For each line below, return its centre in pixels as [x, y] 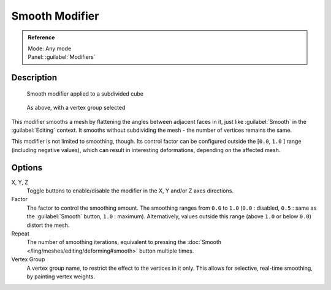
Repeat [21, 234]
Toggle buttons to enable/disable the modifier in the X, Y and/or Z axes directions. [130, 191]
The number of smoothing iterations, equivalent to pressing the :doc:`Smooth [124, 242]
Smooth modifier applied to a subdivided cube [85, 93]
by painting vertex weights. [61, 277]
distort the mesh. [48, 225]
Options [27, 168]
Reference [41, 37]
